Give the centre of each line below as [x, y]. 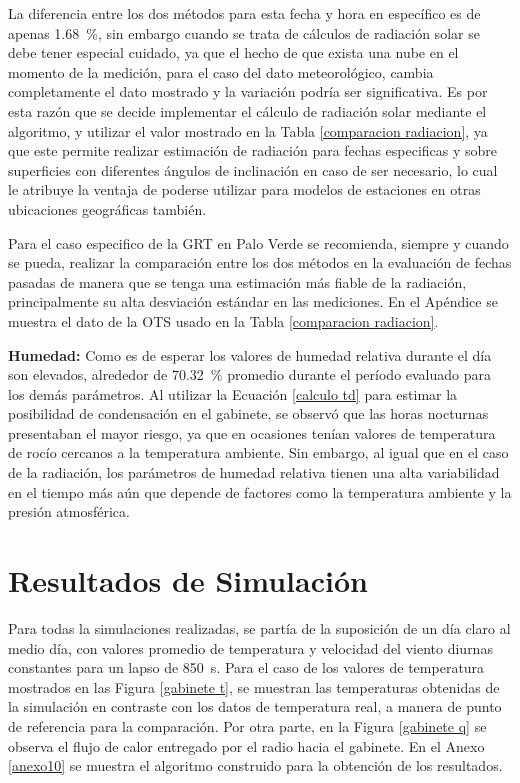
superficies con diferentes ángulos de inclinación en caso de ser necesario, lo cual [253, 169]
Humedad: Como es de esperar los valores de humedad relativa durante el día [250, 354]
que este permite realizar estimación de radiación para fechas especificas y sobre [253, 150]
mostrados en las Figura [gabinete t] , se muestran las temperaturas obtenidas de [254, 686]
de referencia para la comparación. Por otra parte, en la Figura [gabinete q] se [247, 725]
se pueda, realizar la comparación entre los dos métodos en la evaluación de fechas [260, 262]
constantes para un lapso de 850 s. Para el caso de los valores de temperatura [246, 667]
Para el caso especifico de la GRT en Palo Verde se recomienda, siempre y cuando [258, 242]
